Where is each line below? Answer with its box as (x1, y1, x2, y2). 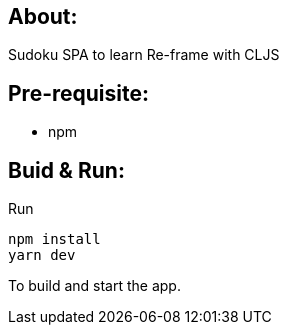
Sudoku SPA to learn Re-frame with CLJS (8, 46, 280, 64)
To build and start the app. (8, 277, 181, 295)
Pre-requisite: (8, 80, 149, 106)
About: (8, 4, 78, 29)
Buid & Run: (8, 157, 125, 183)
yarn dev (8, 247, 76, 264)
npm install (8, 231, 101, 248)
